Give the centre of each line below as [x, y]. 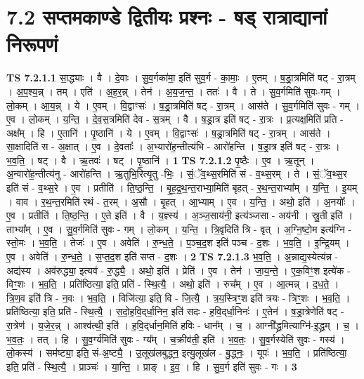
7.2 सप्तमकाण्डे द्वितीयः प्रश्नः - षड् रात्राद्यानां [167, 16]
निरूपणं [32, 44]
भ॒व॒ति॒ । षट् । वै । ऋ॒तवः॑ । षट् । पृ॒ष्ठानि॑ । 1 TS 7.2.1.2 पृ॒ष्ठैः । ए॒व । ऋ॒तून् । [161, 160]
